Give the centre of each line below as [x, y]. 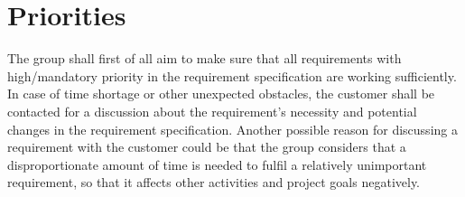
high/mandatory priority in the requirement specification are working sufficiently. [232, 75]
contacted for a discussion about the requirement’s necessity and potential [212, 111]
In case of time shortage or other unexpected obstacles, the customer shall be [221, 94]
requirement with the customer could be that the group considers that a [207, 147]
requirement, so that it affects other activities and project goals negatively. [214, 182]
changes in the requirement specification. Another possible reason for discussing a [232, 129]
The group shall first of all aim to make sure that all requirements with [205, 58]
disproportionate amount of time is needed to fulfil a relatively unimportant [217, 164]
